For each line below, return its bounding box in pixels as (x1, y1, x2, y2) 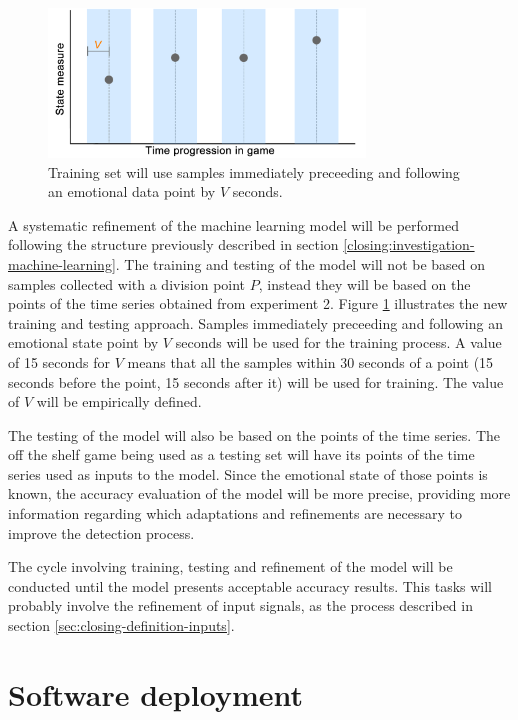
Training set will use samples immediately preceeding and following (48, 161, 460, 182)
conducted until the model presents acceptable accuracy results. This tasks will (8, 575, 493, 596)
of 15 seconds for (8, 351, 111, 372)
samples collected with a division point (8, 273, 246, 294)
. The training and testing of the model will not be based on (115, 253, 486, 274)
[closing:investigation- (343, 234, 475, 255)
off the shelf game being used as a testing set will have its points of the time (8, 444, 475, 465)
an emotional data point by (48, 181, 216, 202)
